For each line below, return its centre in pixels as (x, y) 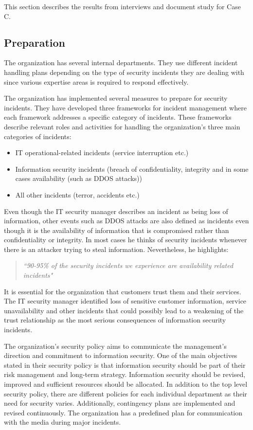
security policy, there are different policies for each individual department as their (126, 393)
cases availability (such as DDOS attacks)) (79, 178)
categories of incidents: (38, 136)
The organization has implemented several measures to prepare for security (116, 98)
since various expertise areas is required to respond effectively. (96, 81)
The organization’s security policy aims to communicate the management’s (115, 346)
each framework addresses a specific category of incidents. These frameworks (118, 117)
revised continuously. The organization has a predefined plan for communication (123, 412)
